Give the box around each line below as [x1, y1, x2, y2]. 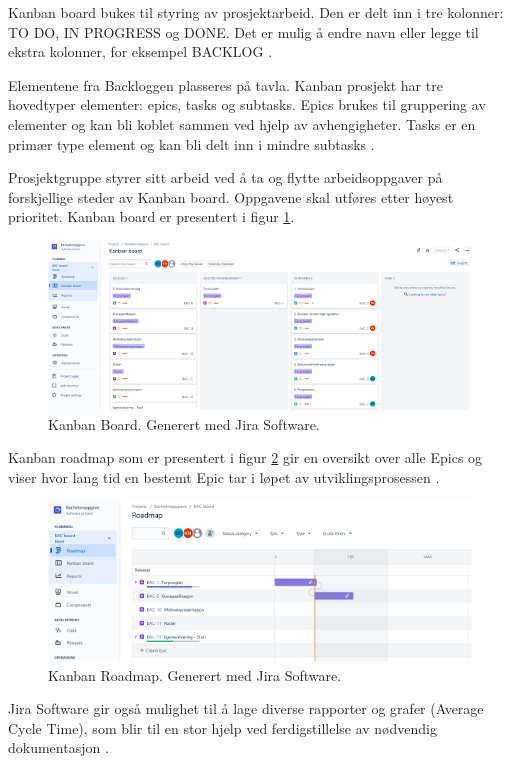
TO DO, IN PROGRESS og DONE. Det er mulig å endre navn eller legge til [8, 21, 479, 42]
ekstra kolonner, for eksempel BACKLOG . [8, 41, 273, 62]
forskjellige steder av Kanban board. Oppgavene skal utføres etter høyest [8, 186, 454, 207]
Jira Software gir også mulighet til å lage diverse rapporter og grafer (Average [8, 698, 484, 719]
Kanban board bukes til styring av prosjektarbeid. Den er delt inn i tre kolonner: [8, 2, 504, 22]
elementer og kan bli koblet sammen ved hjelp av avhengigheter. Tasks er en [8, 113, 476, 134]
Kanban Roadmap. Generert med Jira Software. [48, 664, 342, 685]
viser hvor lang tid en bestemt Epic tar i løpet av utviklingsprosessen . [8, 466, 440, 487]
